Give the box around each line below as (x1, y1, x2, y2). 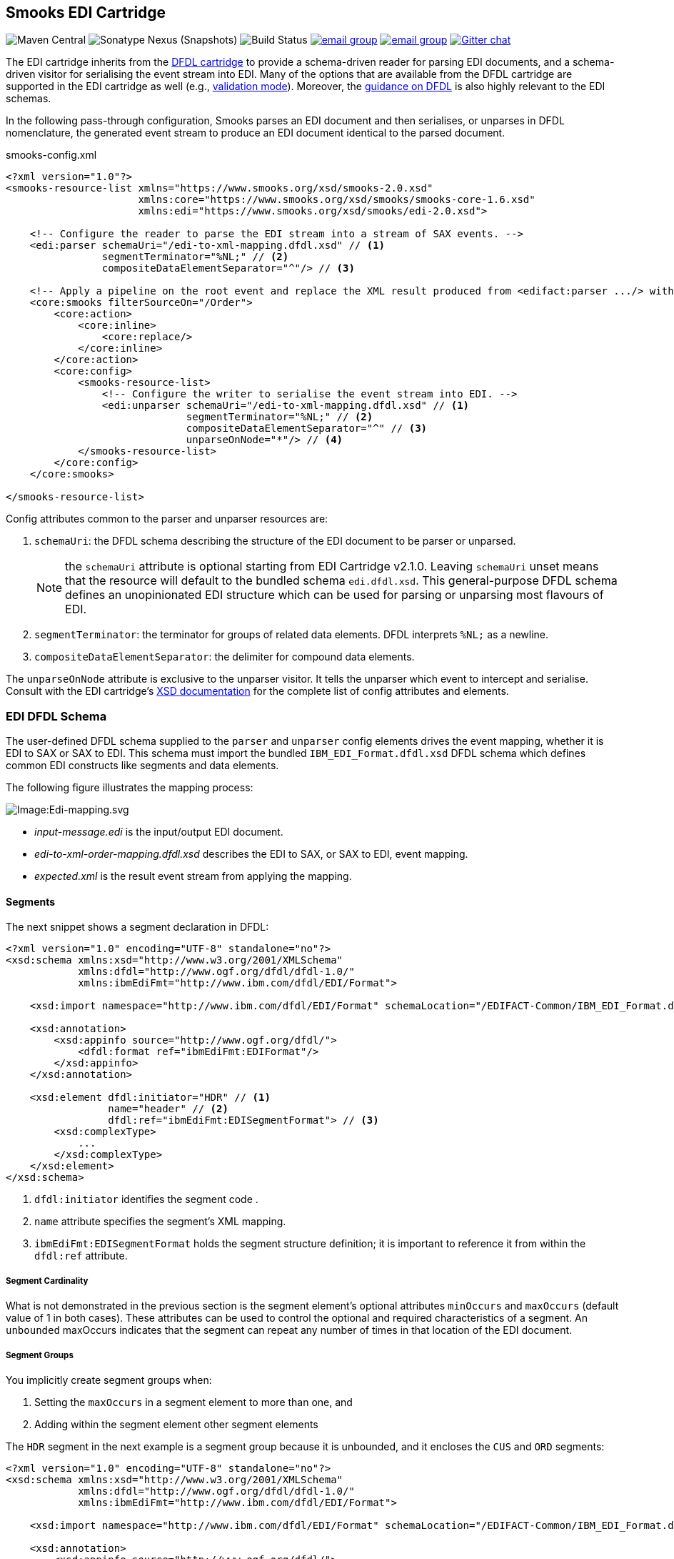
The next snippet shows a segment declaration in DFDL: (6, 921, 269, 934)
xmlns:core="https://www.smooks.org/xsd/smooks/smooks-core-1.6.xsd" (138, 194, 535, 206)
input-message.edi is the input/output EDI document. (34, 826, 283, 838)
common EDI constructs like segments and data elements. (6, 759, 279, 772)
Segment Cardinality (6, 1275, 89, 1286)
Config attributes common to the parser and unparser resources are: (6, 513, 328, 525)
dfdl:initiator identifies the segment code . (34, 1193, 258, 1206)
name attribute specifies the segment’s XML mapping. (34, 1215, 286, 1228)
